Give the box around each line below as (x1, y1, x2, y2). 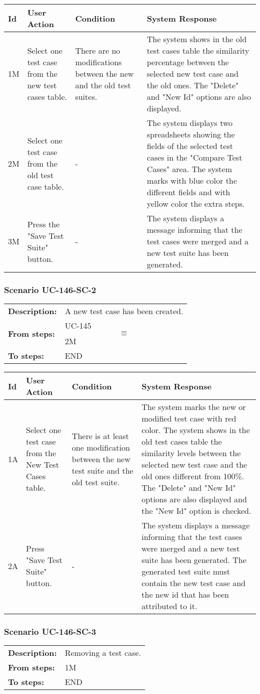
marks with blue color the (146, 175, 237, 186)
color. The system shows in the (141, 424, 250, 436)
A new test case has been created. (64, 305, 183, 317)
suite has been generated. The (141, 554, 246, 566)
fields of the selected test (146, 140, 233, 152)
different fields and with (146, 186, 230, 198)
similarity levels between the (141, 447, 241, 459)
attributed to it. (141, 600, 197, 612)
